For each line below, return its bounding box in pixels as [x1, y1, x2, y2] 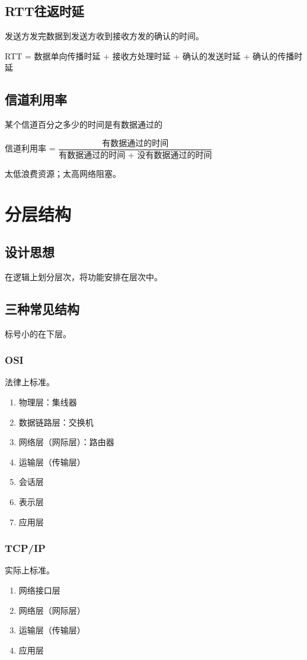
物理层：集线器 [18, 396, 77, 408]
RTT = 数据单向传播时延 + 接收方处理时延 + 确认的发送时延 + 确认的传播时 [5, 49, 303, 62]
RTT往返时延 [5, 2, 84, 20]
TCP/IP [5, 541, 46, 556]
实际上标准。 [5, 564, 55, 576]
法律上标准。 [5, 376, 55, 388]
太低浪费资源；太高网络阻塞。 [5, 167, 121, 179]
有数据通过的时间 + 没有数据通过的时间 [59, 151, 212, 160]
